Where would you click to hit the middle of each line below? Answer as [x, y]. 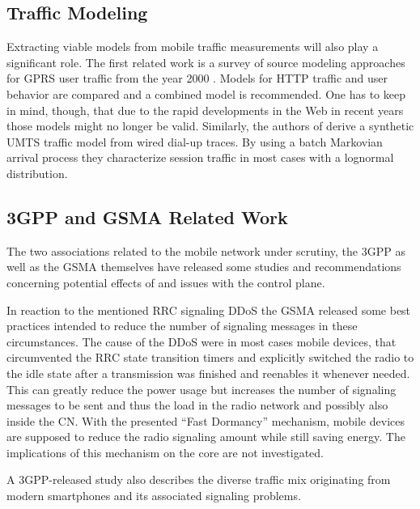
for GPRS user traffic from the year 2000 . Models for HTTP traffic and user [197, 78]
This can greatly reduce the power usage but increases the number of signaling [202, 389]
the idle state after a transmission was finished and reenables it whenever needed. [208, 373]
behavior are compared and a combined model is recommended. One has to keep [206, 93]
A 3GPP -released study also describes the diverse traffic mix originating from [199, 479]
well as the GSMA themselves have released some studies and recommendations [204, 267]
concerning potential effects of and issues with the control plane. [166, 282]
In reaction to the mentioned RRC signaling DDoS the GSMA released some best [209, 310]
